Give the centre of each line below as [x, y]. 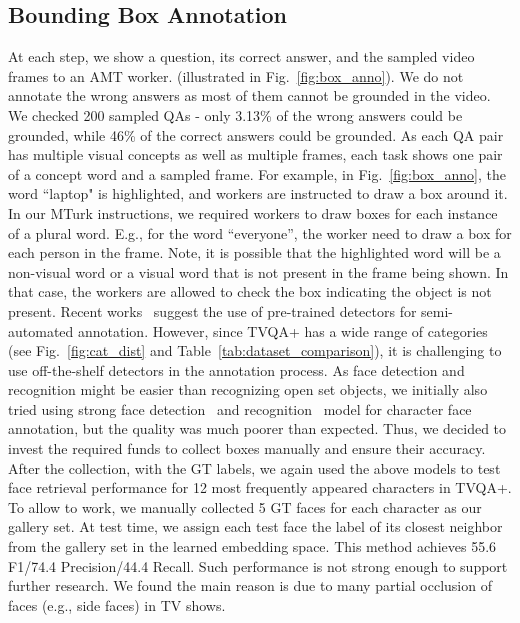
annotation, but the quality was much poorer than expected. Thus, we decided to [257, 428]
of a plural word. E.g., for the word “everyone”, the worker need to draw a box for [260, 232]
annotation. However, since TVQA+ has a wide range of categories [282, 330]
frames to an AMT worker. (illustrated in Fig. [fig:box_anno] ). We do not [236, 75]
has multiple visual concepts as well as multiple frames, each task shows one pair [255, 154]
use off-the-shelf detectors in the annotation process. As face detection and [236, 369]
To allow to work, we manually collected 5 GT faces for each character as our [245, 506]
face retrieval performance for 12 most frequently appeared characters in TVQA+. [260, 487]
